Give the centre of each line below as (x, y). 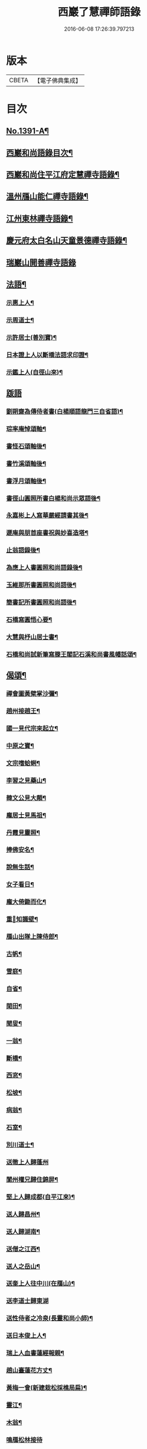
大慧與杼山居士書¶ (32, 637)
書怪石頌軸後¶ (26, 446)
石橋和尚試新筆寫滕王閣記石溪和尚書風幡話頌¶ (71, 654)
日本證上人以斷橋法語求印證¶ (47, 354)
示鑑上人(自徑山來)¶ (35, 372)
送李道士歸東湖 (27, 1301)
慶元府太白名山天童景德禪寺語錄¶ (67, 241)
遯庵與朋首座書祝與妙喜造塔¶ (47, 533)
